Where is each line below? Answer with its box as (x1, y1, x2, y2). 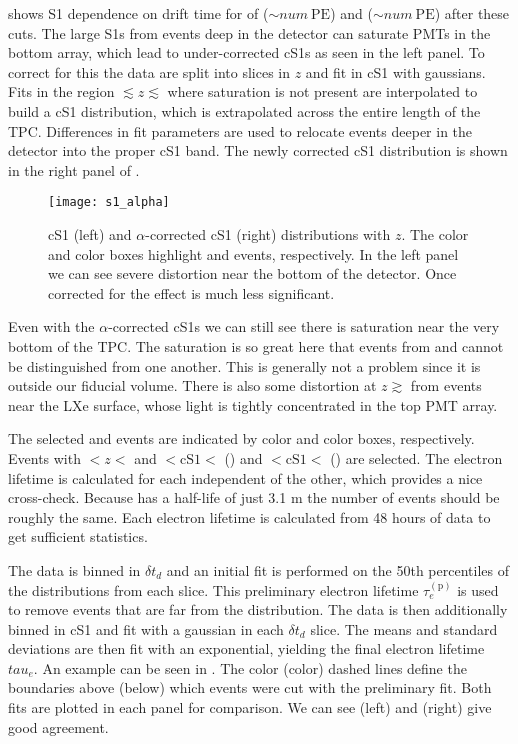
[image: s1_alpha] (48, 195, 170, 210)
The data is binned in (8, 559, 141, 580)
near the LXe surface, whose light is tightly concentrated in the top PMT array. (8, 394, 498, 415)
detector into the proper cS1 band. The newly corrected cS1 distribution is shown (8, 140, 508, 161)
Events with (8, 447, 81, 468)
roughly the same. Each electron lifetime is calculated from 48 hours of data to (8, 506, 491, 527)
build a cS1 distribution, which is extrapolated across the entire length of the (8, 100, 481, 121)
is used (457, 579, 499, 600)
